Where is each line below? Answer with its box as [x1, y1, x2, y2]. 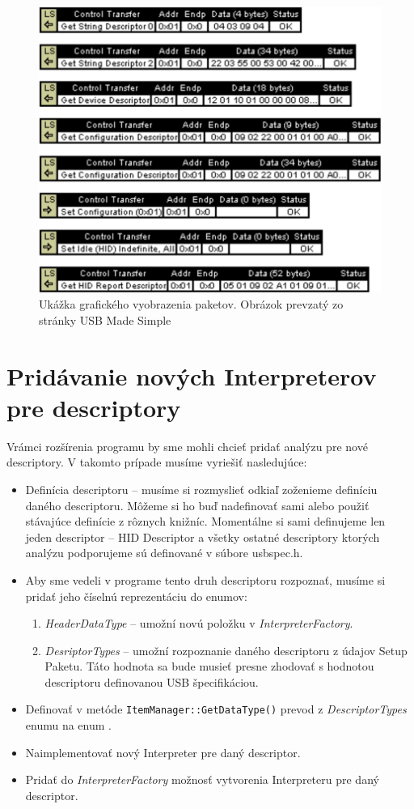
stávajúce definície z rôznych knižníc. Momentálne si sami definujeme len [25, 513, 386, 530]
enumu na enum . [25, 717, 112, 734]
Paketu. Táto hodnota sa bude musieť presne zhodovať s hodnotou [44, 658, 374, 675]
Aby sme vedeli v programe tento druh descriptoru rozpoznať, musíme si [25, 571, 386, 588]
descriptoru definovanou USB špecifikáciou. [44, 673, 259, 690]
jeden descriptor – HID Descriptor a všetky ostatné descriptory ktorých [25, 528, 380, 545]
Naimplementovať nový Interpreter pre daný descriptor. [25, 743, 301, 760]
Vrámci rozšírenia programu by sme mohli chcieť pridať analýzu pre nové [6, 437, 368, 454]
